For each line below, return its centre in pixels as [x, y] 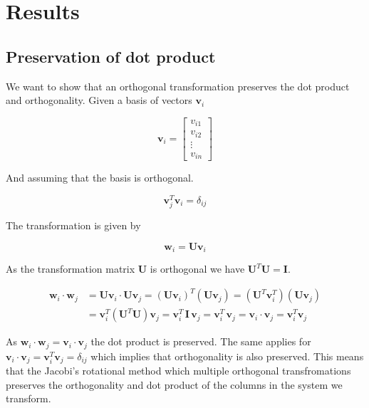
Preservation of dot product [111, 56]
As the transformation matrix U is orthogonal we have [125, 269]
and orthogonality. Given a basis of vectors [99, 100]
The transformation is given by [73, 225]
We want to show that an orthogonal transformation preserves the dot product [178, 86]
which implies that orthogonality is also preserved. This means [227, 356]
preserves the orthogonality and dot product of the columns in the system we [174, 384]
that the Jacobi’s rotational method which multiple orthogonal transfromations [178, 371]
